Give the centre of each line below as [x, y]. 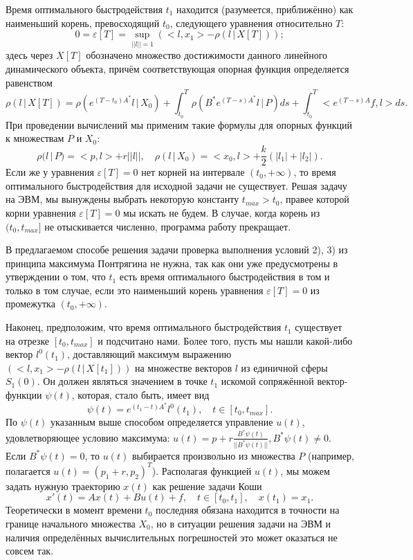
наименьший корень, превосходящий [83, 22]
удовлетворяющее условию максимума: [88, 437]
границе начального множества [71, 524]
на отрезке [28, 340]
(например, [331, 455]
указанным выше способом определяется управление [162, 422]
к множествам [35, 138]
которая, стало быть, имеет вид [144, 395]
